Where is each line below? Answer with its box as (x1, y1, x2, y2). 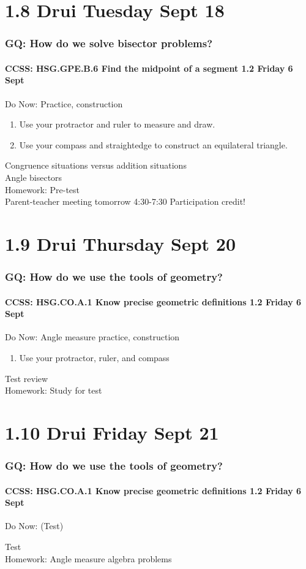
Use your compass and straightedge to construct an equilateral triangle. (19, 138, 288, 151)
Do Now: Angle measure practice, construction (5, 330, 180, 343)
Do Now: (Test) (5, 519, 64, 532)
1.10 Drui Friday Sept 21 (5, 419, 219, 445)
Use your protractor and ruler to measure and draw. (19, 118, 215, 131)
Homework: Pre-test (5, 183, 80, 196)
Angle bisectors (5, 170, 62, 183)
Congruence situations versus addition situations (5, 159, 187, 172)
